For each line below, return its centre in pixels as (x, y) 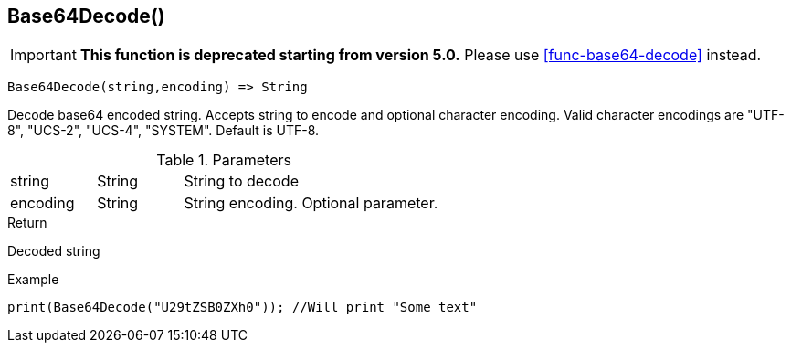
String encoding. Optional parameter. (311, 203)
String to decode (241, 181)
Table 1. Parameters (224, 160)
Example (33, 280)
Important (43, 55)
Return (27, 223)
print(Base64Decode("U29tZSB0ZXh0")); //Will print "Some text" (243, 308)
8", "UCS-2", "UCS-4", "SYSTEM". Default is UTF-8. (163, 131)
